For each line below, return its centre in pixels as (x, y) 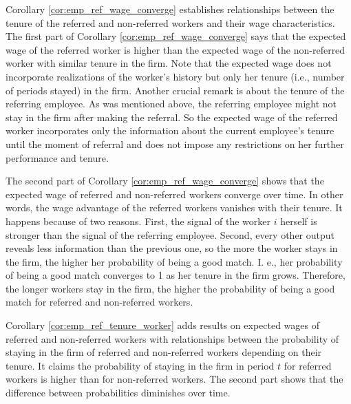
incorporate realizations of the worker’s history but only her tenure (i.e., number (175, 76)
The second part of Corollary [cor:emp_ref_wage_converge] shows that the (165, 181)
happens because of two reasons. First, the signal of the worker (138, 221)
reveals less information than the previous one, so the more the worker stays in (172, 248)
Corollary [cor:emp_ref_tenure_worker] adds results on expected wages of (162, 325)
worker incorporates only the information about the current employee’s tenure (170, 130)
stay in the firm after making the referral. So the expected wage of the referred (172, 117)
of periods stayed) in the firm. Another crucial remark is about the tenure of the (175, 90)
